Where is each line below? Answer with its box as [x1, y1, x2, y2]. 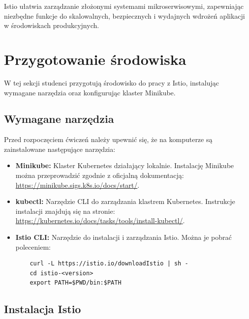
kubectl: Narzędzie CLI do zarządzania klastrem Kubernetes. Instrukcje [15, 196, 235, 206]
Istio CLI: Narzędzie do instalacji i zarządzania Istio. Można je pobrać [15, 232, 232, 242]
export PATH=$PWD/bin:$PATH [30, 279, 122, 287]
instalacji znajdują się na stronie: [15, 205, 115, 216]
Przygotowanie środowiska [4, 49, 187, 69]
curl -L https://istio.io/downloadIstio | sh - [30, 260, 188, 267]
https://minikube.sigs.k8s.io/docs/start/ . [15, 179, 140, 190]
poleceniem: [15, 241, 51, 252]
